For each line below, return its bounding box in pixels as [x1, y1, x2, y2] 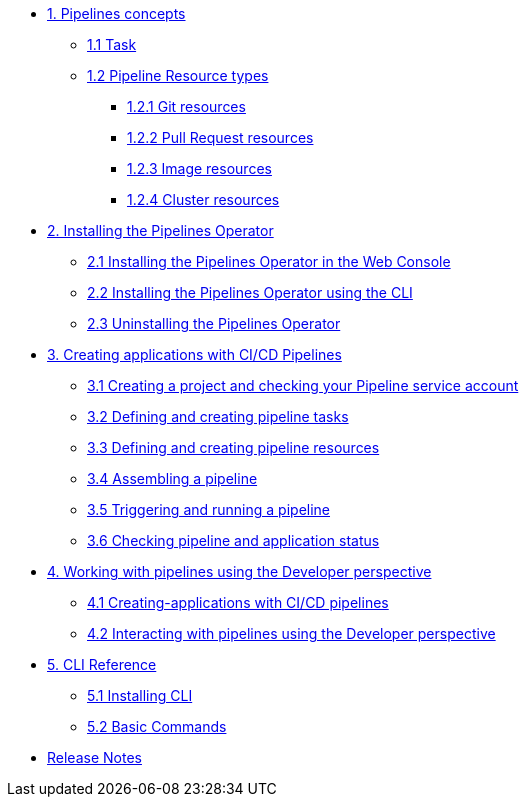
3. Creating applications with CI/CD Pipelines [47, 346, 342, 363]
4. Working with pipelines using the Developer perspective [47, 563, 432, 580]
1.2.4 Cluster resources [127, 191, 280, 208]
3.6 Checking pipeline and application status [87, 532, 380, 549]
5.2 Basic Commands [87, 718, 227, 735]
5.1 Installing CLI [87, 687, 193, 704]
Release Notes [47, 749, 142, 766]
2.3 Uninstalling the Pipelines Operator [87, 315, 341, 332]
